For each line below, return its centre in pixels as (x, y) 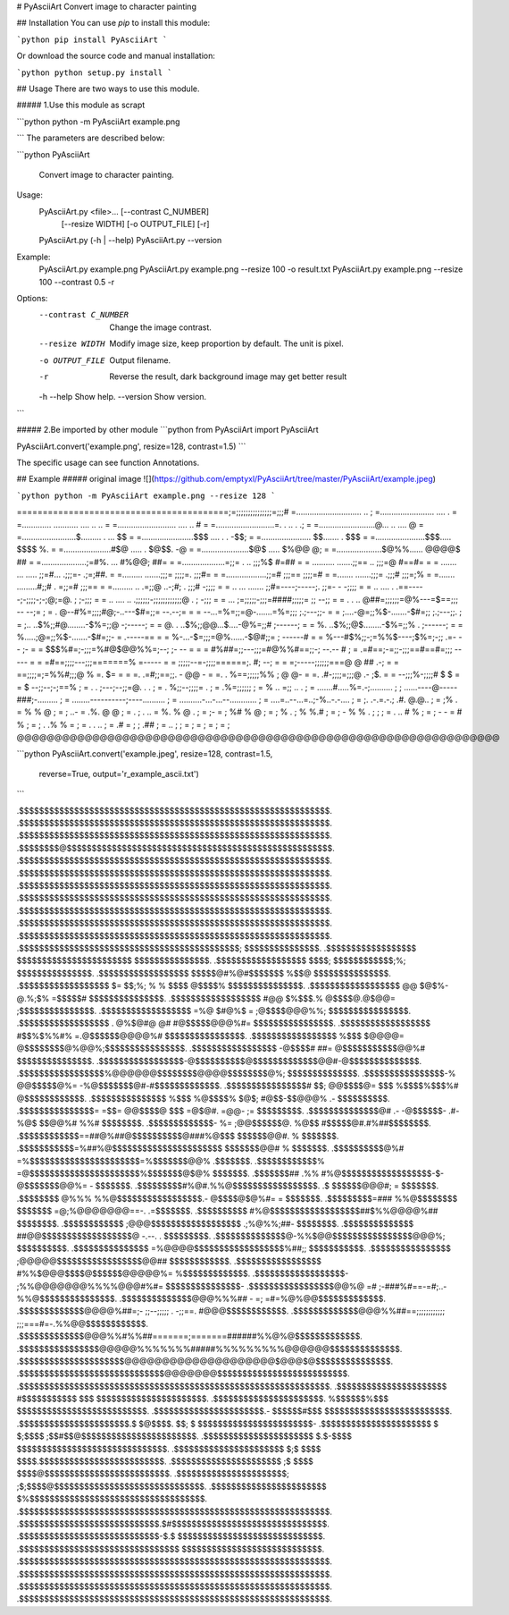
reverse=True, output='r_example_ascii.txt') (119, 774)
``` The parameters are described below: (91, 138)
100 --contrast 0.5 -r (77, 282)
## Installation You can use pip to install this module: (113, 23)
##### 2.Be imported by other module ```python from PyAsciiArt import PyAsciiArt (167, 430)
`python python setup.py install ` (95, 72)
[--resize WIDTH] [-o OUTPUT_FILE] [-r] (135, 224)
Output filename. (140, 360)
